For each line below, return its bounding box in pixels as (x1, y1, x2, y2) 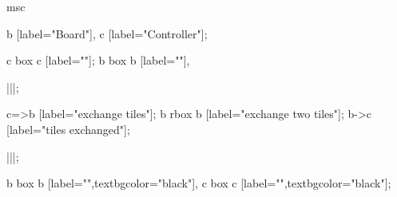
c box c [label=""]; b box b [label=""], (6, 52, 190, 69)
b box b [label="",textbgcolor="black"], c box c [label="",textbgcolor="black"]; (6, 175, 391, 191)
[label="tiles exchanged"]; (6, 120, 130, 137)
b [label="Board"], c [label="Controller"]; (6, 25, 208, 41)
